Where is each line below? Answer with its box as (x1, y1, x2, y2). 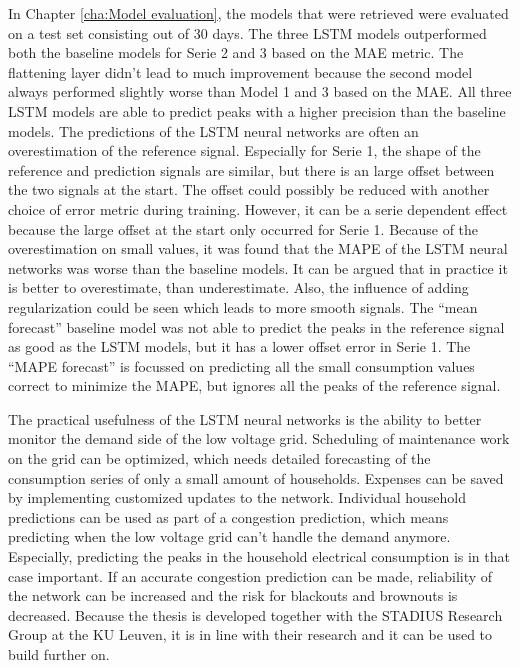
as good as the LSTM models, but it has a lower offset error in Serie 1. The (8, 336, 471, 357)
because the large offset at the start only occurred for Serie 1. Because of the (8, 218, 479, 239)
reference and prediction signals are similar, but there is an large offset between (8, 159, 495, 180)
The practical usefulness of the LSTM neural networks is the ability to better (8, 408, 482, 429)
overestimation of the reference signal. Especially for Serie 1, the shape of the (8, 140, 481, 161)
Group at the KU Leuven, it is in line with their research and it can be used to (8, 624, 493, 645)
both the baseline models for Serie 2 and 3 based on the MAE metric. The (8, 42, 464, 63)
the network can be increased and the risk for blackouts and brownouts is (8, 585, 458, 606)
